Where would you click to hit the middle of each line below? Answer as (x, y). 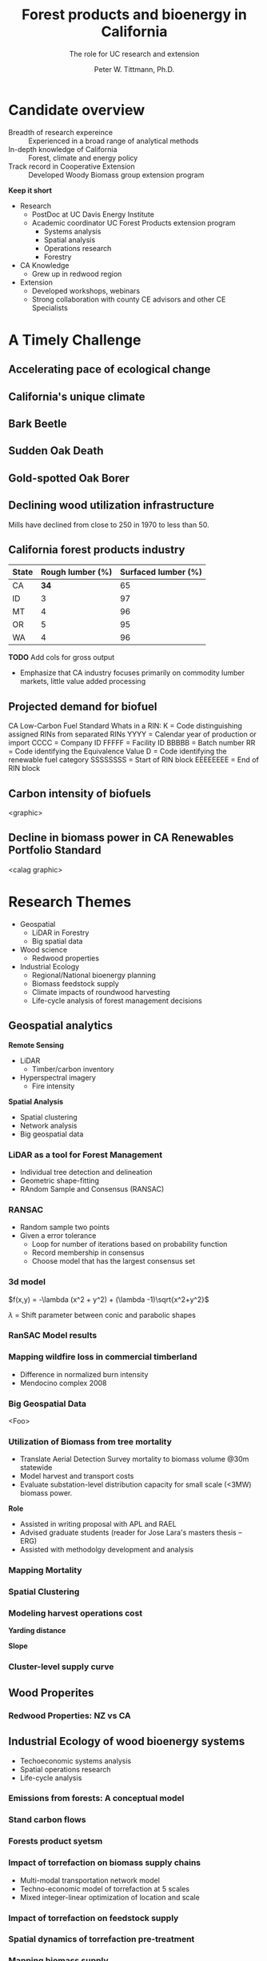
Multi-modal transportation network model (90, 1880)
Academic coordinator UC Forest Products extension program (133, 222)
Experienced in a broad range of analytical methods (114, 141)
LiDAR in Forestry (60, 933)
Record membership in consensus (88, 1252)
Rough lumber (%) (76, 572)
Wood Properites (51, 1693)
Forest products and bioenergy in (134, 15)
